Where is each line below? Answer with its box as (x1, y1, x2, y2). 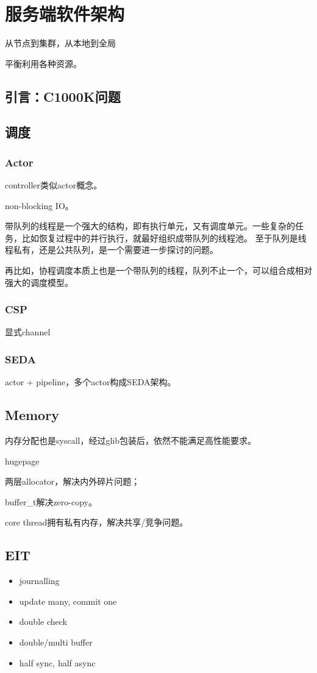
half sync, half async (19, 656, 96, 669)
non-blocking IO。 (5, 199, 74, 212)
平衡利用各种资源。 (5, 57, 82, 69)
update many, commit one (19, 594, 117, 607)
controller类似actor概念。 (5, 179, 102, 191)
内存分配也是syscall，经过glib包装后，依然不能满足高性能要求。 (5, 434, 256, 447)
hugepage (5, 454, 40, 467)
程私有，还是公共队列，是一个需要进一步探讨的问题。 (5, 243, 218, 256)
